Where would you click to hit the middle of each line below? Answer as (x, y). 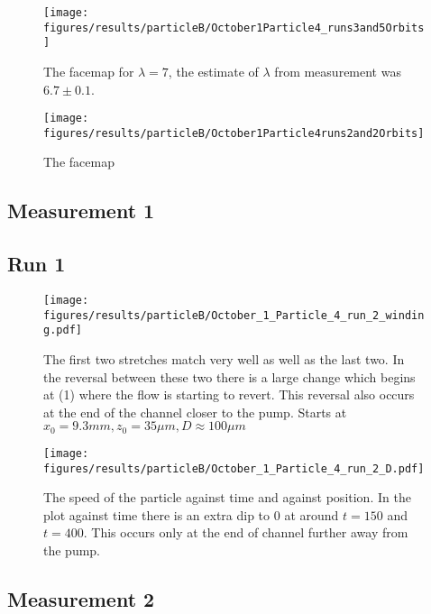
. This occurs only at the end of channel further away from (246, 532)
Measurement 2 (81, 598)
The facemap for (89, 71)
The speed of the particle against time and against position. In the (227, 497)
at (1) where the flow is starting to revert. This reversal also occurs (229, 394)
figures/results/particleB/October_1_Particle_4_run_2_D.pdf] (234, 468)
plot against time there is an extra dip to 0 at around (191, 514)
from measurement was (338, 71)
